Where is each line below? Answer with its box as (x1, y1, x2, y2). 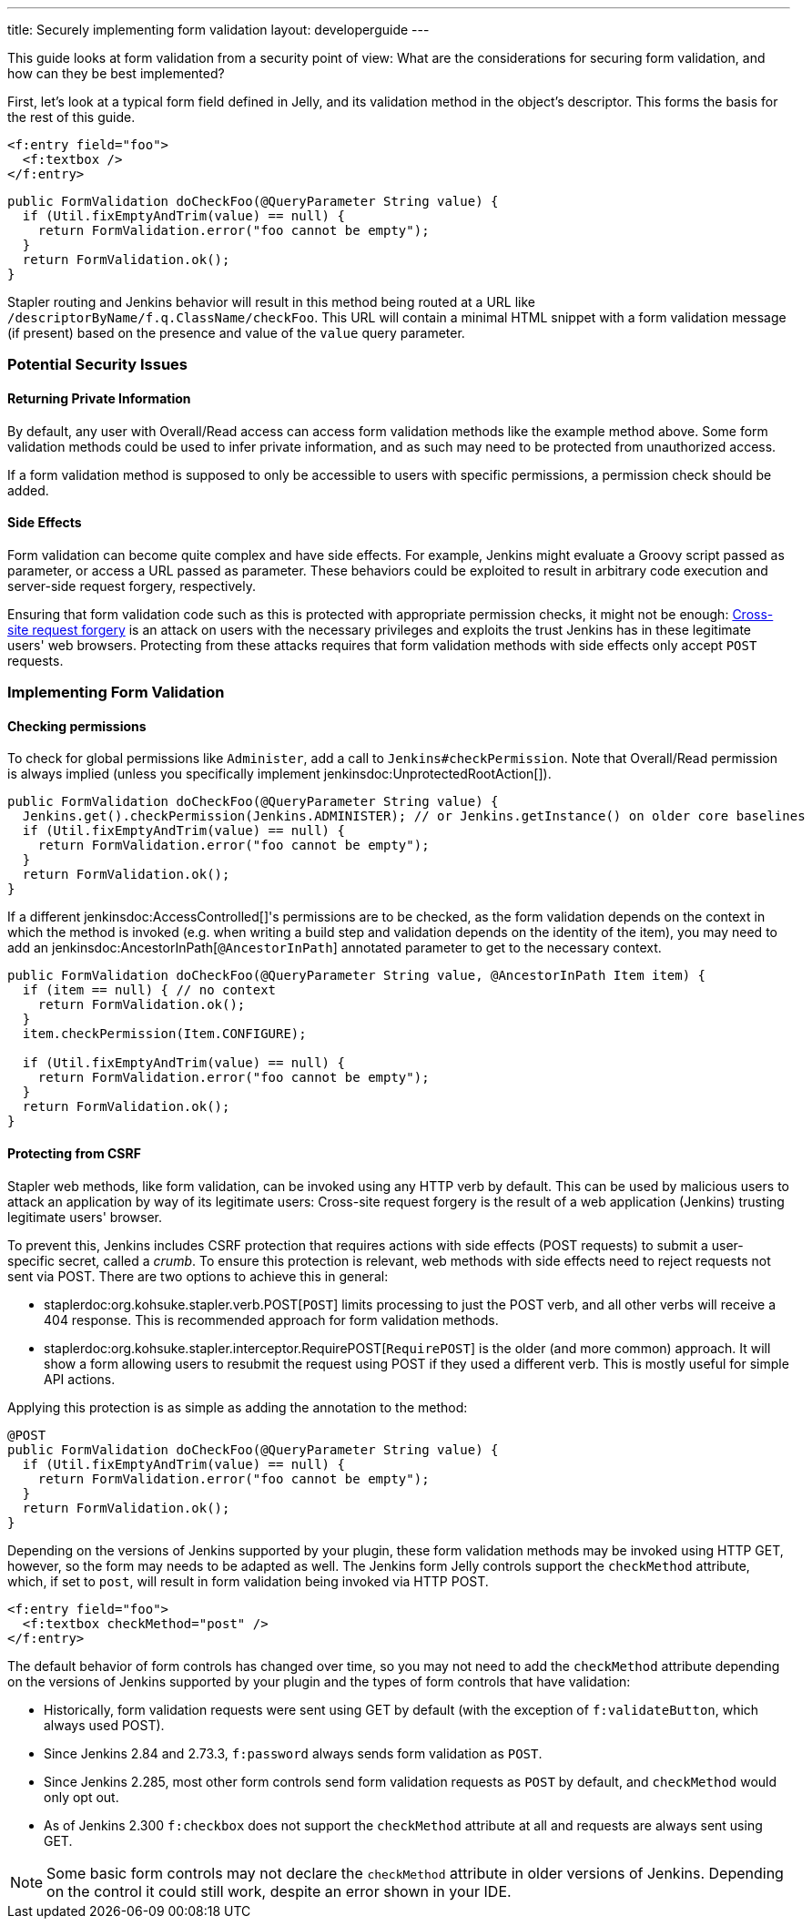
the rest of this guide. (7, 109, 136, 125)
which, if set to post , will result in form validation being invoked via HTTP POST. (7, 1573, 489, 1589)
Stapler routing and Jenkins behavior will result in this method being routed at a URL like (7, 294, 536, 310)
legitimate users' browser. (7, 1208, 162, 1225)
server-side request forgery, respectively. (7, 577, 256, 594)
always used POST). (44, 1717, 165, 1733)
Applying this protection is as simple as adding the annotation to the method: (7, 1399, 468, 1415)
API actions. (44, 1371, 116, 1387)
